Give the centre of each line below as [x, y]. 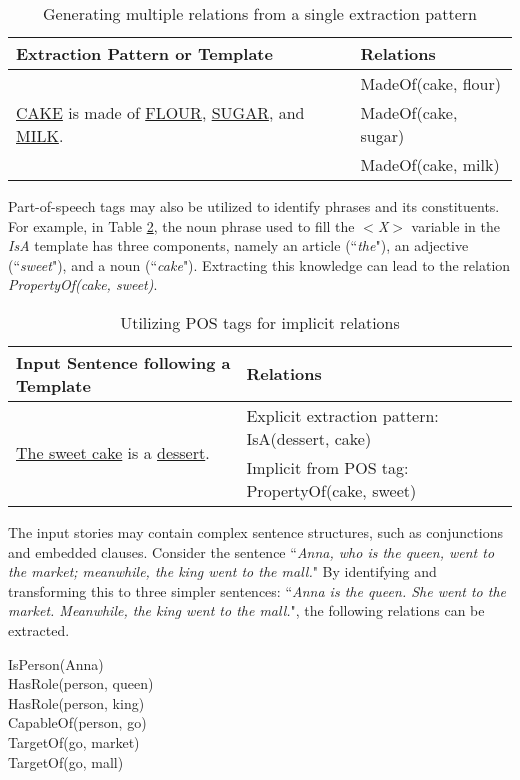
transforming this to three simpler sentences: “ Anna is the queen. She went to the [257, 590]
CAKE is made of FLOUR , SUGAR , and [160, 112]
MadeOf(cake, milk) [430, 164]
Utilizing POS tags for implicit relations [260, 322]
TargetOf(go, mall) [66, 761]
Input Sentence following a [123, 362]
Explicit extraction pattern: [342, 415]
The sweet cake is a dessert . [113, 453]
